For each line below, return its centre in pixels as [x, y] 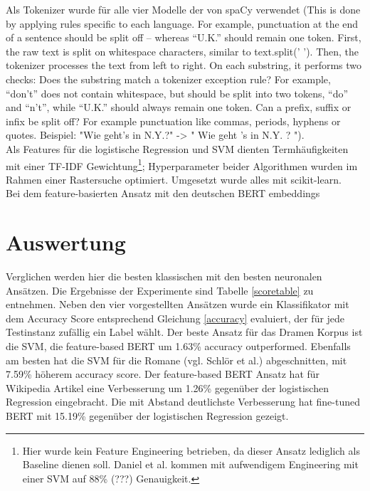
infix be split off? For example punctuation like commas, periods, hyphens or [173, 121]
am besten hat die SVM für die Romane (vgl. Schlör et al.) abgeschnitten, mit [176, 360]
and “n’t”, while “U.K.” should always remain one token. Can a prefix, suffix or [179, 107]
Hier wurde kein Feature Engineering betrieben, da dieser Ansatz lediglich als [191, 450]
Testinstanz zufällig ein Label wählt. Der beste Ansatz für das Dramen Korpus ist [184, 332]
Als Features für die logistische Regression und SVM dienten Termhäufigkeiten [177, 148]
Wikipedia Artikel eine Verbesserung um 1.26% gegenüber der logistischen [167, 387]
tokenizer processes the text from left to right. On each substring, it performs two [184, 65]
